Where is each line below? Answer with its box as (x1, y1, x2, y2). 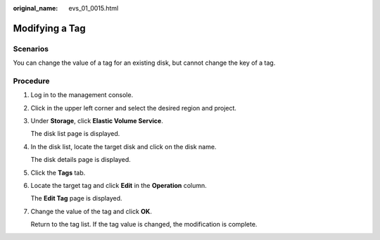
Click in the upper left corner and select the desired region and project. (30, 103, 237, 112)
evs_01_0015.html (68, 4, 119, 12)
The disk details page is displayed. (30, 156, 132, 164)
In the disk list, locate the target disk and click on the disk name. (30, 142, 217, 151)
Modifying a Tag (13, 22, 86, 34)
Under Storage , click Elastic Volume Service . (30, 117, 163, 125)
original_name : (13, 4, 58, 12)
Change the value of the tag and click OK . (30, 207, 153, 215)
